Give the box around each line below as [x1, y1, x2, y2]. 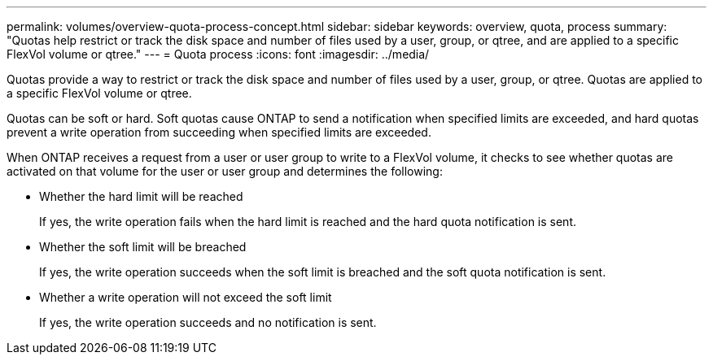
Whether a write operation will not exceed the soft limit [39, 290, 332, 304]
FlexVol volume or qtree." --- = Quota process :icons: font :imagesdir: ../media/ [7, 47, 430, 61]
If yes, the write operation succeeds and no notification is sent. [39, 315, 377, 329]
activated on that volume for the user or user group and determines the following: [7, 164, 443, 178]
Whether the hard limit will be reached [39, 189, 243, 203]
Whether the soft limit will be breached [39, 240, 247, 254]
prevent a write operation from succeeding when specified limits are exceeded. [7, 125, 431, 139]
